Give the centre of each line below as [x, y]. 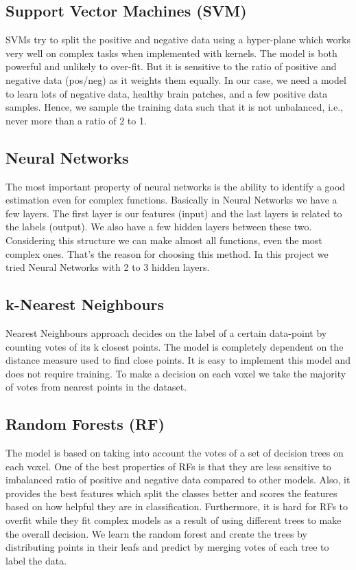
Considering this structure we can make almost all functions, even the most [164, 240]
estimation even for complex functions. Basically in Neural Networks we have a [171, 200]
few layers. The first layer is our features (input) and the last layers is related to [174, 213]
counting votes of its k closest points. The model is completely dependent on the [175, 346]
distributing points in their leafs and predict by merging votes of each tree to [167, 547]
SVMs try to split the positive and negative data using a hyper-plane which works [178, 40]
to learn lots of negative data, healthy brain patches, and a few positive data [167, 93]
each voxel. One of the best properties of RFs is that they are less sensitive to [168, 466]
